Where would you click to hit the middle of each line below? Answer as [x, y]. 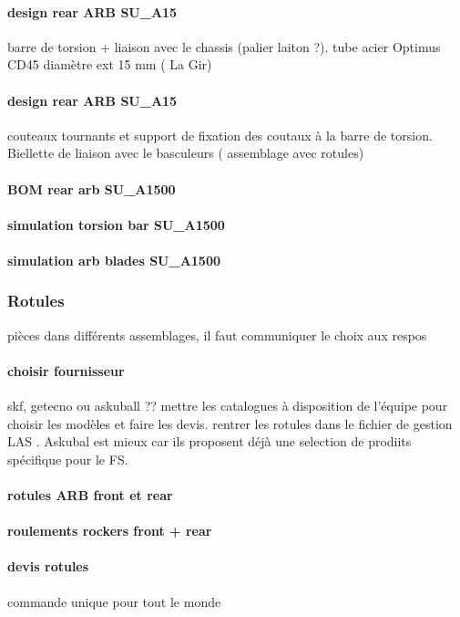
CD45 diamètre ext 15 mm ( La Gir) [110, 64]
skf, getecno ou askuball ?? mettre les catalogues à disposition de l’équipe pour [228, 406]
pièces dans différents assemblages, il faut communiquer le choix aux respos [217, 335]
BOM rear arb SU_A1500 [92, 188]
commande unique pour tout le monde [114, 601]
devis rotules [48, 566]
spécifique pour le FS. [68, 459]
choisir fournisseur [66, 370]
